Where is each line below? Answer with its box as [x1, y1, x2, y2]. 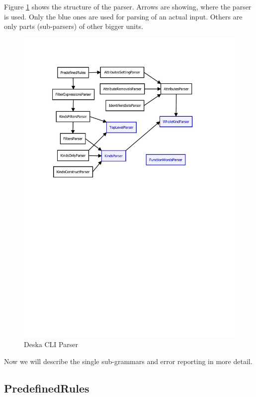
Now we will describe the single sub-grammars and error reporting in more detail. [4, 356, 253, 366]
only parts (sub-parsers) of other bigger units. [4, 21, 143, 31]
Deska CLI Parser [24, 339, 78, 350]
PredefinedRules [4, 380, 89, 396]
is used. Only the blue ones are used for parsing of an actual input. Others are [4, 11, 243, 21]
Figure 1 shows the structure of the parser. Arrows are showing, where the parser [4, 1, 252, 11]
